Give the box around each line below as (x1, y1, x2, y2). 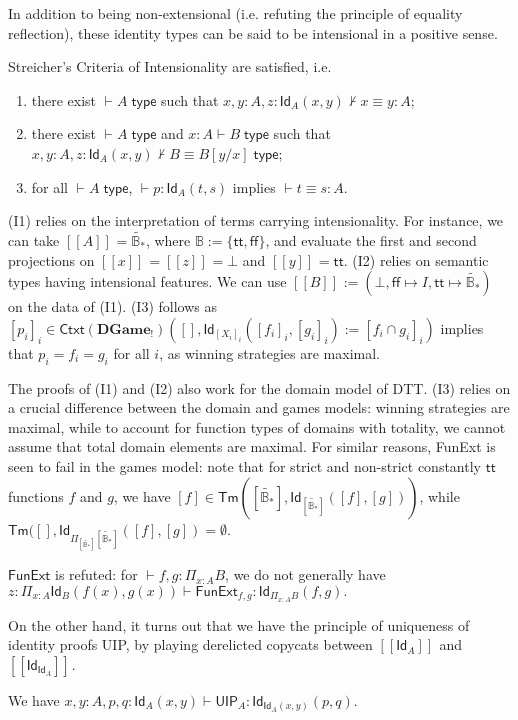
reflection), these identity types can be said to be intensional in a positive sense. (8, 22, 498, 43)
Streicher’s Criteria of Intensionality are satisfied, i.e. (8, 56, 332, 77)
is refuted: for (55, 564, 138, 585)
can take (8, 229, 60, 250)
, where (145, 229, 191, 250)
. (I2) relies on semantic (343, 249, 489, 270)
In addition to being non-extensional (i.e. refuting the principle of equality (8, 3, 463, 23)
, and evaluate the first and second (265, 229, 477, 250)
